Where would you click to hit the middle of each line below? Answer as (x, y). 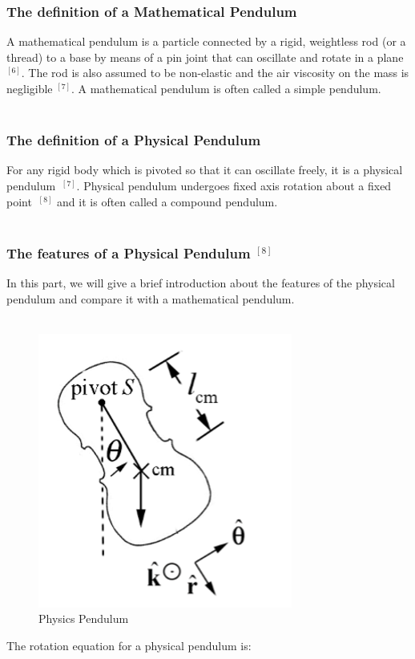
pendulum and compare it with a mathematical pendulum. (151, 298)
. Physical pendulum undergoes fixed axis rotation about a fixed (234, 185)
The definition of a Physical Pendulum (134, 140)
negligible (30, 88)
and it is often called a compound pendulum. (167, 201)
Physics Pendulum (84, 618)
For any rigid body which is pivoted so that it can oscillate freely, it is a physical (205, 170)
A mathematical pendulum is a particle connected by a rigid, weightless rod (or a (206, 41)
